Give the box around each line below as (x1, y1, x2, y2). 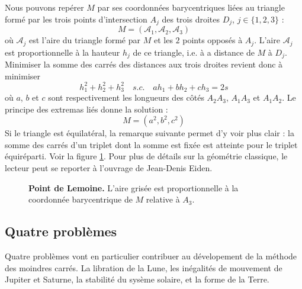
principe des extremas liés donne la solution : (5, 102, 168, 115)
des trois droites (162, 12, 220, 25)
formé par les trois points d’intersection (5, 12, 147, 25)
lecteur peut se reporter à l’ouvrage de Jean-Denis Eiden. (5, 162, 213, 174)
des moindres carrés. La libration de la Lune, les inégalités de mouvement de (5, 261, 282, 274)
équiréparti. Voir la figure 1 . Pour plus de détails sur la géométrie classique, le (5, 150, 288, 162)
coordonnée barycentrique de (28, 193, 133, 205)
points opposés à (182, 34, 243, 46)
